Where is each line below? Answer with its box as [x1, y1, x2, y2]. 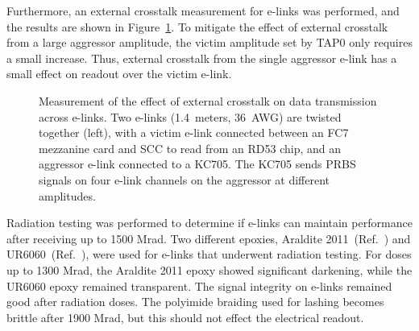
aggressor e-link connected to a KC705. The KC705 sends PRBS [39, 155, 356, 172]
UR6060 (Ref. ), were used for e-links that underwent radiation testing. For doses [6, 246, 412, 263]
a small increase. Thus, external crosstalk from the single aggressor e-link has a [6, 49, 397, 66]
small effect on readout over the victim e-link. [6, 65, 232, 82]
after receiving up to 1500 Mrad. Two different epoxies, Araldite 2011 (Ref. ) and [6, 230, 411, 246]
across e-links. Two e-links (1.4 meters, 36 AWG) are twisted [39, 108, 342, 125]
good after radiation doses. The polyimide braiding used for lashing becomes [6, 293, 384, 310]
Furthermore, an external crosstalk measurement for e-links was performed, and [6, 2, 400, 19]
